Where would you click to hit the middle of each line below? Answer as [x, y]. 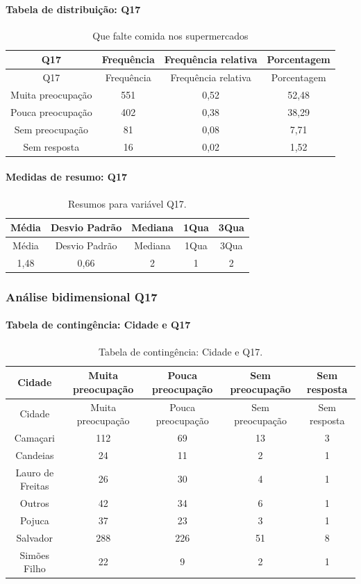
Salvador [35, 537]
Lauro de [35, 472]
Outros [34, 503]
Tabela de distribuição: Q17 [73, 9]
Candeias [35, 454]
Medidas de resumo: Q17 [67, 177]
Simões [35, 554]
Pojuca [34, 520]
